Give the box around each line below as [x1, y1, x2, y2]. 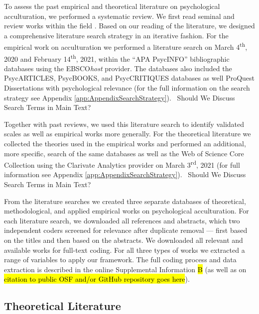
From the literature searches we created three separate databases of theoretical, [4, 196, 246, 206]
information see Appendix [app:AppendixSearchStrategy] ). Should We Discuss [4, 169, 246, 180]
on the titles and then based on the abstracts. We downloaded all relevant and [4, 235, 243, 245]
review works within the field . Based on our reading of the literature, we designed [4, 20, 255, 31]
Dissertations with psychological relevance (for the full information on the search [4, 83, 250, 93]
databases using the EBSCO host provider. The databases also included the [4, 63, 232, 73]
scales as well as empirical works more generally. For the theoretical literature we [4, 128, 251, 139]
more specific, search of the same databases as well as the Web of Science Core [4, 148, 244, 158]
